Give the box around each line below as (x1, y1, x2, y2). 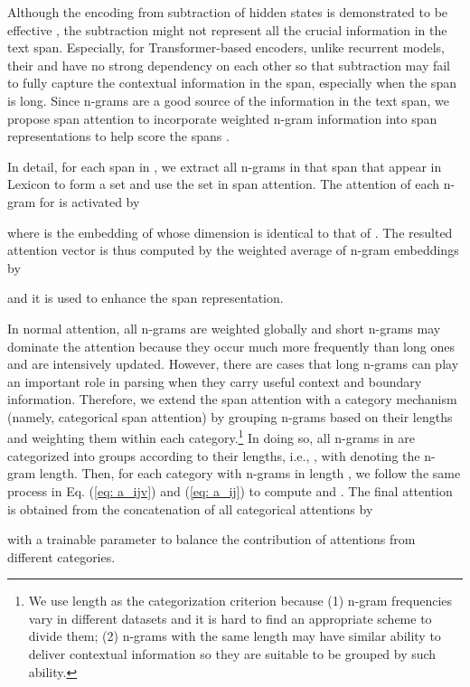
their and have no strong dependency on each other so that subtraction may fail (7, 55, 451, 74)
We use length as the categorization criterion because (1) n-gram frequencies (28, 591, 453, 610)
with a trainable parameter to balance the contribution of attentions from (7, 530, 416, 549)
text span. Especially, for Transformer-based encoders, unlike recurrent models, (7, 38, 445, 57)
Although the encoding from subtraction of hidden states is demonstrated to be (7, 3, 448, 21)
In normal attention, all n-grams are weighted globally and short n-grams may (7, 318, 441, 337)
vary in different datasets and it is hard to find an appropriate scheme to (28, 608, 432, 627)
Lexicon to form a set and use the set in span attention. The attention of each (7, 174, 440, 193)
